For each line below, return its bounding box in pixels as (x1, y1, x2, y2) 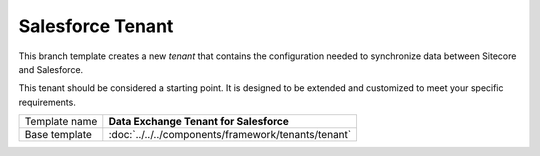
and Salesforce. (18, 63, 84, 75)
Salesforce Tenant (18, 15, 174, 37)
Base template (24, 128, 92, 142)
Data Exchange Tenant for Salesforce (108, 115, 290, 129)
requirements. (18, 96, 77, 108)
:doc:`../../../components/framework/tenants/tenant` (108, 128, 352, 142)
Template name (24, 115, 98, 129)
